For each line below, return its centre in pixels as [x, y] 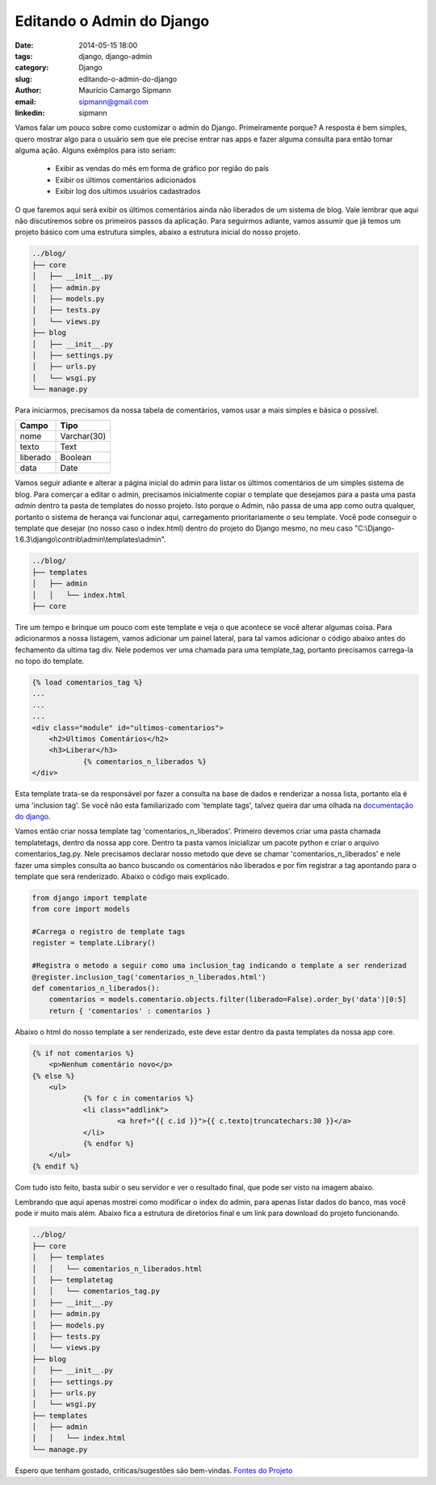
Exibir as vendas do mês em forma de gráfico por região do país [162, 169]
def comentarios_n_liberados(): [96, 988]
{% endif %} [56, 1166]
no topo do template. [50, 661]
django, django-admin [115, 56]
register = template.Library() [94, 943]
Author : [28, 90]
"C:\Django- [374, 528]
